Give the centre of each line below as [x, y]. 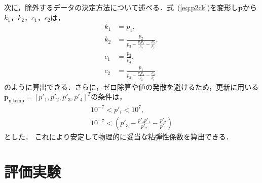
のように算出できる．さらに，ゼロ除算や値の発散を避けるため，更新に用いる [132, 86]
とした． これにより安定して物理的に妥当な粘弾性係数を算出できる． [119, 137]
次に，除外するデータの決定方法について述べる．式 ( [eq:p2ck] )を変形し [121, 7]
